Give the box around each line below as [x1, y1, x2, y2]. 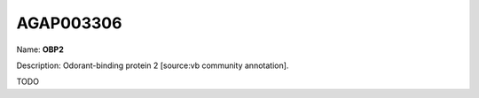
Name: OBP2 [16, 44, 64, 55]
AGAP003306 [16, 13, 122, 33]
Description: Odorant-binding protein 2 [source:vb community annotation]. [16, 60, 289, 71]
